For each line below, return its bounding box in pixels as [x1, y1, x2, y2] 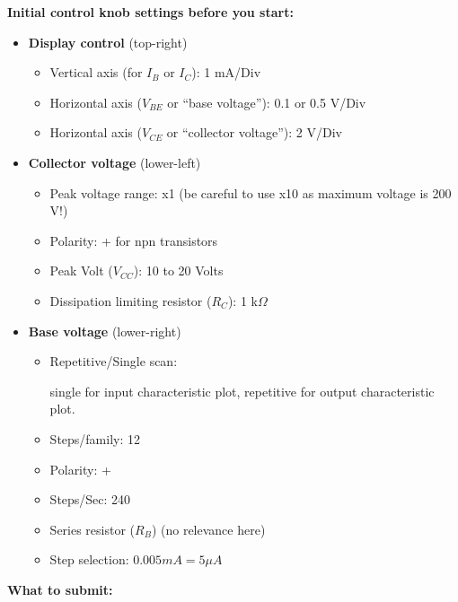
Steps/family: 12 [49, 429, 141, 448]
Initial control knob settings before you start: [7, 3, 294, 21]
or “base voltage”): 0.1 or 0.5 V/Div [167, 92, 366, 111]
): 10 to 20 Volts [133, 261, 224, 280]
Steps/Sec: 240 [49, 490, 131, 509]
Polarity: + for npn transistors [49, 231, 218, 249]
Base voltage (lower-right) [28, 321, 181, 340]
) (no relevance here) [151, 519, 266, 538]
